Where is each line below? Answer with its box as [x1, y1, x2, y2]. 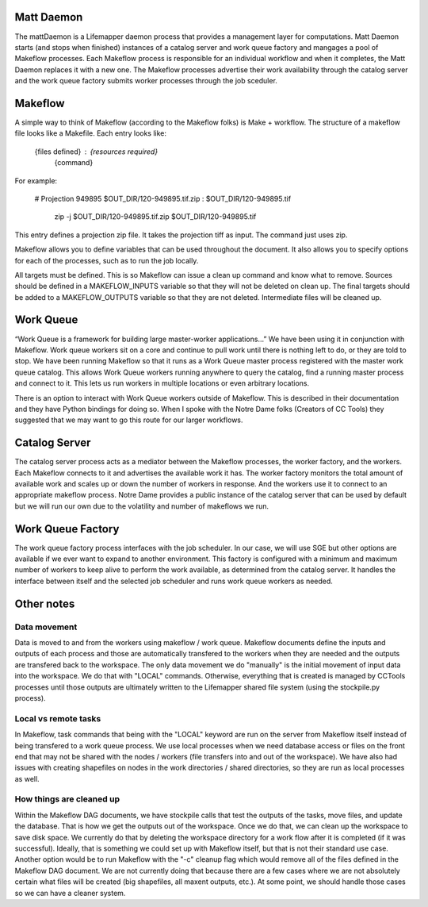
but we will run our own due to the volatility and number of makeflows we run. [14, 501, 269, 511]
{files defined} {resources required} [34, 147, 159, 156]
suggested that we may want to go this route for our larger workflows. [14, 415, 243, 425]
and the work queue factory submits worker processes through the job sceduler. [14, 76, 277, 86]
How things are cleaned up [14, 794, 120, 805]
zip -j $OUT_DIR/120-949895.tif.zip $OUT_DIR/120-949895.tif [54, 212, 257, 221]
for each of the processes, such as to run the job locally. [14, 256, 199, 265]
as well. [14, 774, 40, 783]
